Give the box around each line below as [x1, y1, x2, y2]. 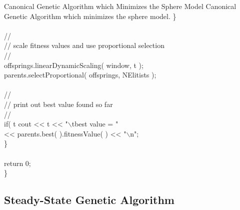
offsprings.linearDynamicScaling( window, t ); [4, 59, 143, 70]
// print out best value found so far [4, 98, 113, 109]
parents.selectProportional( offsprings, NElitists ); [4, 69, 156, 80]
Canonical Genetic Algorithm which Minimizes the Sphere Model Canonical [4, 1, 236, 11]
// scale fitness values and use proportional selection [4, 40, 164, 50]
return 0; [4, 157, 31, 168]
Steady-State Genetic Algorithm [4, 192, 174, 207]
